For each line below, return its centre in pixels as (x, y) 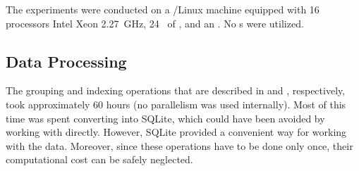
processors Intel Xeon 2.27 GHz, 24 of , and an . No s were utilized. (155, 23)
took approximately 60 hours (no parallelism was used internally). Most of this (176, 104)
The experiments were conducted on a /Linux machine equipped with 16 (163, 9)
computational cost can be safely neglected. (99, 159)
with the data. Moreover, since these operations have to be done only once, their (179, 145)
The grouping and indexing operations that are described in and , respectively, (176, 90)
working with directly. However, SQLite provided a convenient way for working (176, 132)
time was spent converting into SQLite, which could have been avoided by (165, 118)
